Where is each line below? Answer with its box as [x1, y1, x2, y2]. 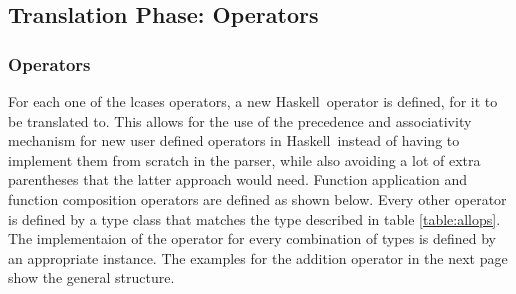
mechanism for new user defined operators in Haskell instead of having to [8, 130, 460, 151]
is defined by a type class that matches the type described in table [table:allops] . [8, 208, 501, 229]
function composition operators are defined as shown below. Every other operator [8, 188, 507, 209]
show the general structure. [8, 267, 175, 288]
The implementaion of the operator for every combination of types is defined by [8, 228, 496, 249]
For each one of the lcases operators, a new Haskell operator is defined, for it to [8, 91, 498, 111]
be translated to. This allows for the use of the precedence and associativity [8, 110, 472, 131]
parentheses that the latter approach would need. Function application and [8, 169, 468, 190]
